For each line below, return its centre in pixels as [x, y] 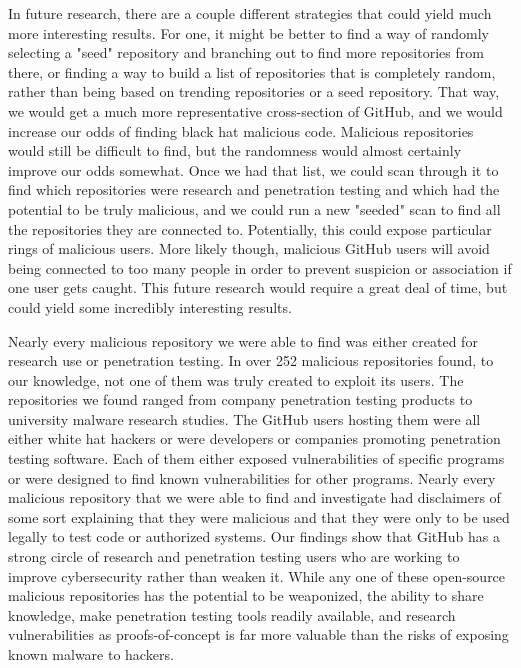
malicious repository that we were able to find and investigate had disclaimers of [254, 497]
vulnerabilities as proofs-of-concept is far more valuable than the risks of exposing [258, 634]
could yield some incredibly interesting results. [150, 306]
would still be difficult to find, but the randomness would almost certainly [235, 150]
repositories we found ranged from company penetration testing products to [240, 399]
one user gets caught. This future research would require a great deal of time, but [258, 287]
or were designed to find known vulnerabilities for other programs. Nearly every [252, 477]
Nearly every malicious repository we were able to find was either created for [243, 340]
